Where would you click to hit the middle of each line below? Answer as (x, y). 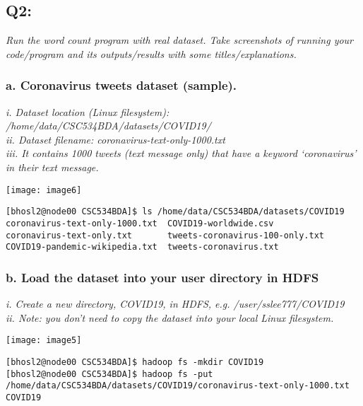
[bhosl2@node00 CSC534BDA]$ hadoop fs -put (109, 374)
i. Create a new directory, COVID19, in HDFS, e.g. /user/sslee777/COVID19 (175, 304)
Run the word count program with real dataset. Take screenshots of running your (180, 40)
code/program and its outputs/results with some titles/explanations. (151, 53)
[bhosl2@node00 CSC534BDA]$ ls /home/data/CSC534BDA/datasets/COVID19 (175, 212)
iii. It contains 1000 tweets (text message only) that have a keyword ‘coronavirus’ (181, 153)
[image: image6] (44, 190)
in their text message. (52, 167)
